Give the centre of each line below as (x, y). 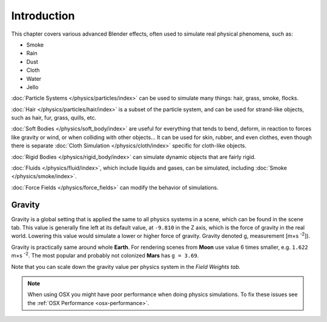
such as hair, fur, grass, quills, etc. (54, 118)
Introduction (43, 16)
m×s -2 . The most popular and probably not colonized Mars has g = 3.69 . (105, 255)
